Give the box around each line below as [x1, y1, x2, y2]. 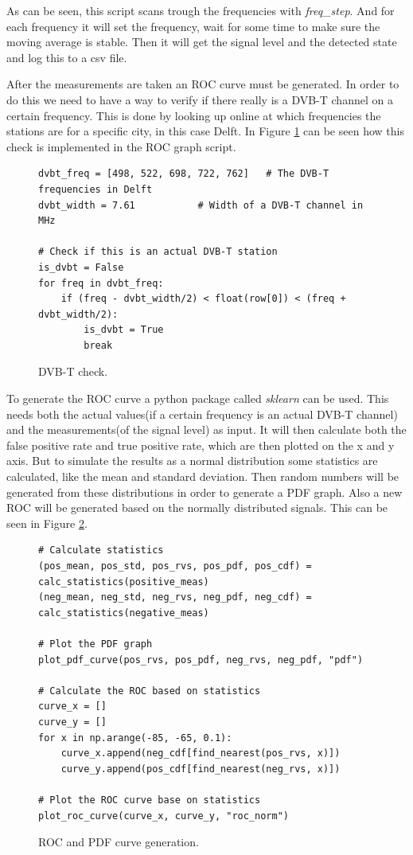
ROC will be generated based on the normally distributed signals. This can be [6, 499, 388, 516]
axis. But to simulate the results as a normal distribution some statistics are [6, 452, 378, 469]
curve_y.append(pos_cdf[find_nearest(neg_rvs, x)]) [60, 763, 341, 775]
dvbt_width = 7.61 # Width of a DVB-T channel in [38, 199, 364, 211]
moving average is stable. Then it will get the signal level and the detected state [6, 33, 397, 50]
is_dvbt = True [84, 324, 164, 336]
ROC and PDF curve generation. [38, 834, 199, 850]
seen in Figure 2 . [6, 514, 88, 531]
